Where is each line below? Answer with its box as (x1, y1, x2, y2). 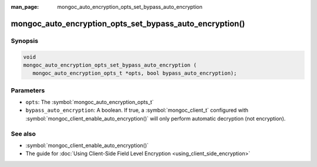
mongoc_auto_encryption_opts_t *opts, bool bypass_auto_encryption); (32, 70, 237, 76)
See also (11, 129, 36, 138)
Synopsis (11, 36, 38, 45)
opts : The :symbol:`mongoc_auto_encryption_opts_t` (25, 99, 154, 106)
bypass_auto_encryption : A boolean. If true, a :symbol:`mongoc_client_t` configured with (25, 106, 249, 114)
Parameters (11, 86, 45, 94)
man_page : (11, 4, 39, 10)
